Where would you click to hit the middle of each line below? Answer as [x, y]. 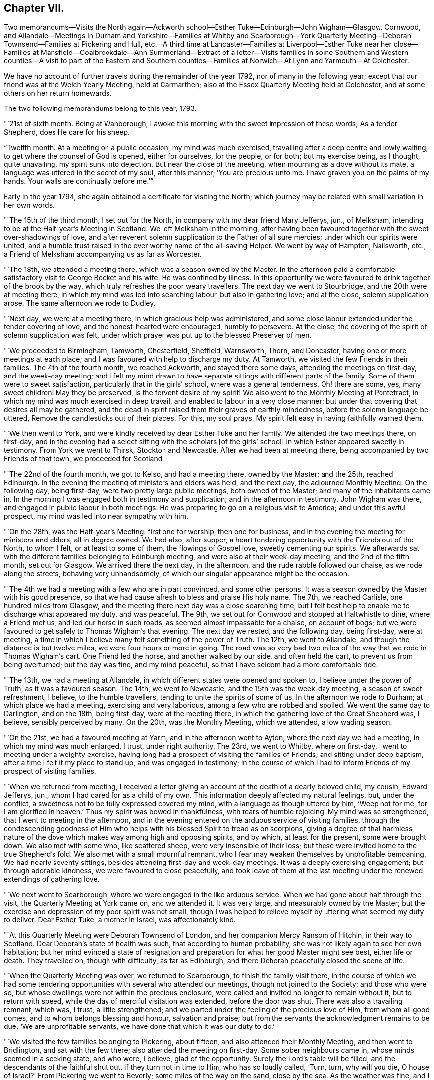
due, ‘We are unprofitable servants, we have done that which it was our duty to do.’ [139, 1026]
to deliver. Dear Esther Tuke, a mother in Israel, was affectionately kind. [120, 920]
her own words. [29, 205]
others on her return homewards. [58, 93]
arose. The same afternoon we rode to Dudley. [80, 303]
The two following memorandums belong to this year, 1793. [100, 108]
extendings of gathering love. [52, 879]
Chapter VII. [34, 8]
